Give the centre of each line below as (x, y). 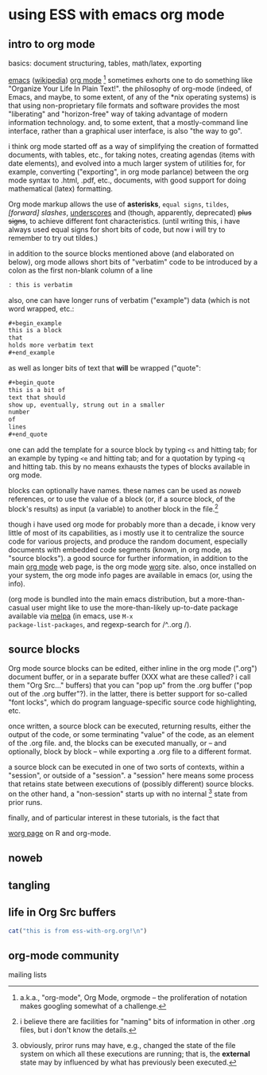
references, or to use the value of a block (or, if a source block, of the (122, 499)
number (19, 412)
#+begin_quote (32, 383)
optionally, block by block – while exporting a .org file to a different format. (130, 751)
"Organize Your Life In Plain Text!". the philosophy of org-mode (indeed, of (130, 88)
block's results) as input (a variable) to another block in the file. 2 (113, 508)
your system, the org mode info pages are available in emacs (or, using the (130, 575)
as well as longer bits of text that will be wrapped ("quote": (104, 367)
